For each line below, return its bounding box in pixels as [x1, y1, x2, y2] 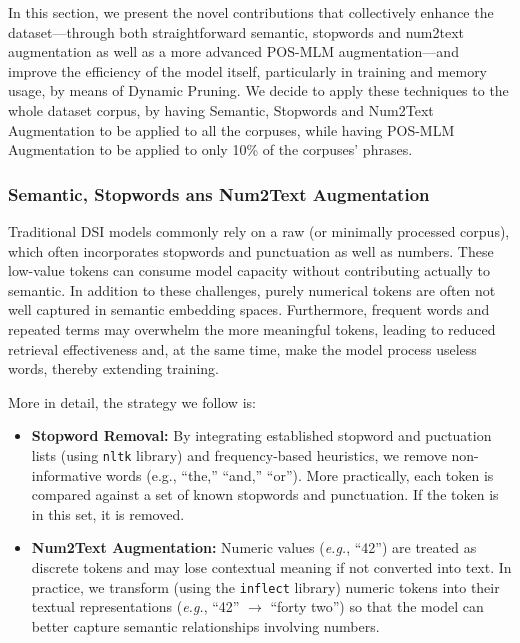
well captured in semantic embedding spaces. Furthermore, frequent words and [8, 299, 490, 320]
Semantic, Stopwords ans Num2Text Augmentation [8, 181, 430, 206]
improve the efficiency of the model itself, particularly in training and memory [8, 60, 488, 81]
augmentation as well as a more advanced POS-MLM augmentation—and [8, 41, 459, 62]
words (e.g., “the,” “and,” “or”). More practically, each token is [106, 464, 494, 485]
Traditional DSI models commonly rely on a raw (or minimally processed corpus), [8, 220, 510, 241]
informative [31, 464, 102, 485]
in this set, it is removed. [31, 503, 185, 524]
